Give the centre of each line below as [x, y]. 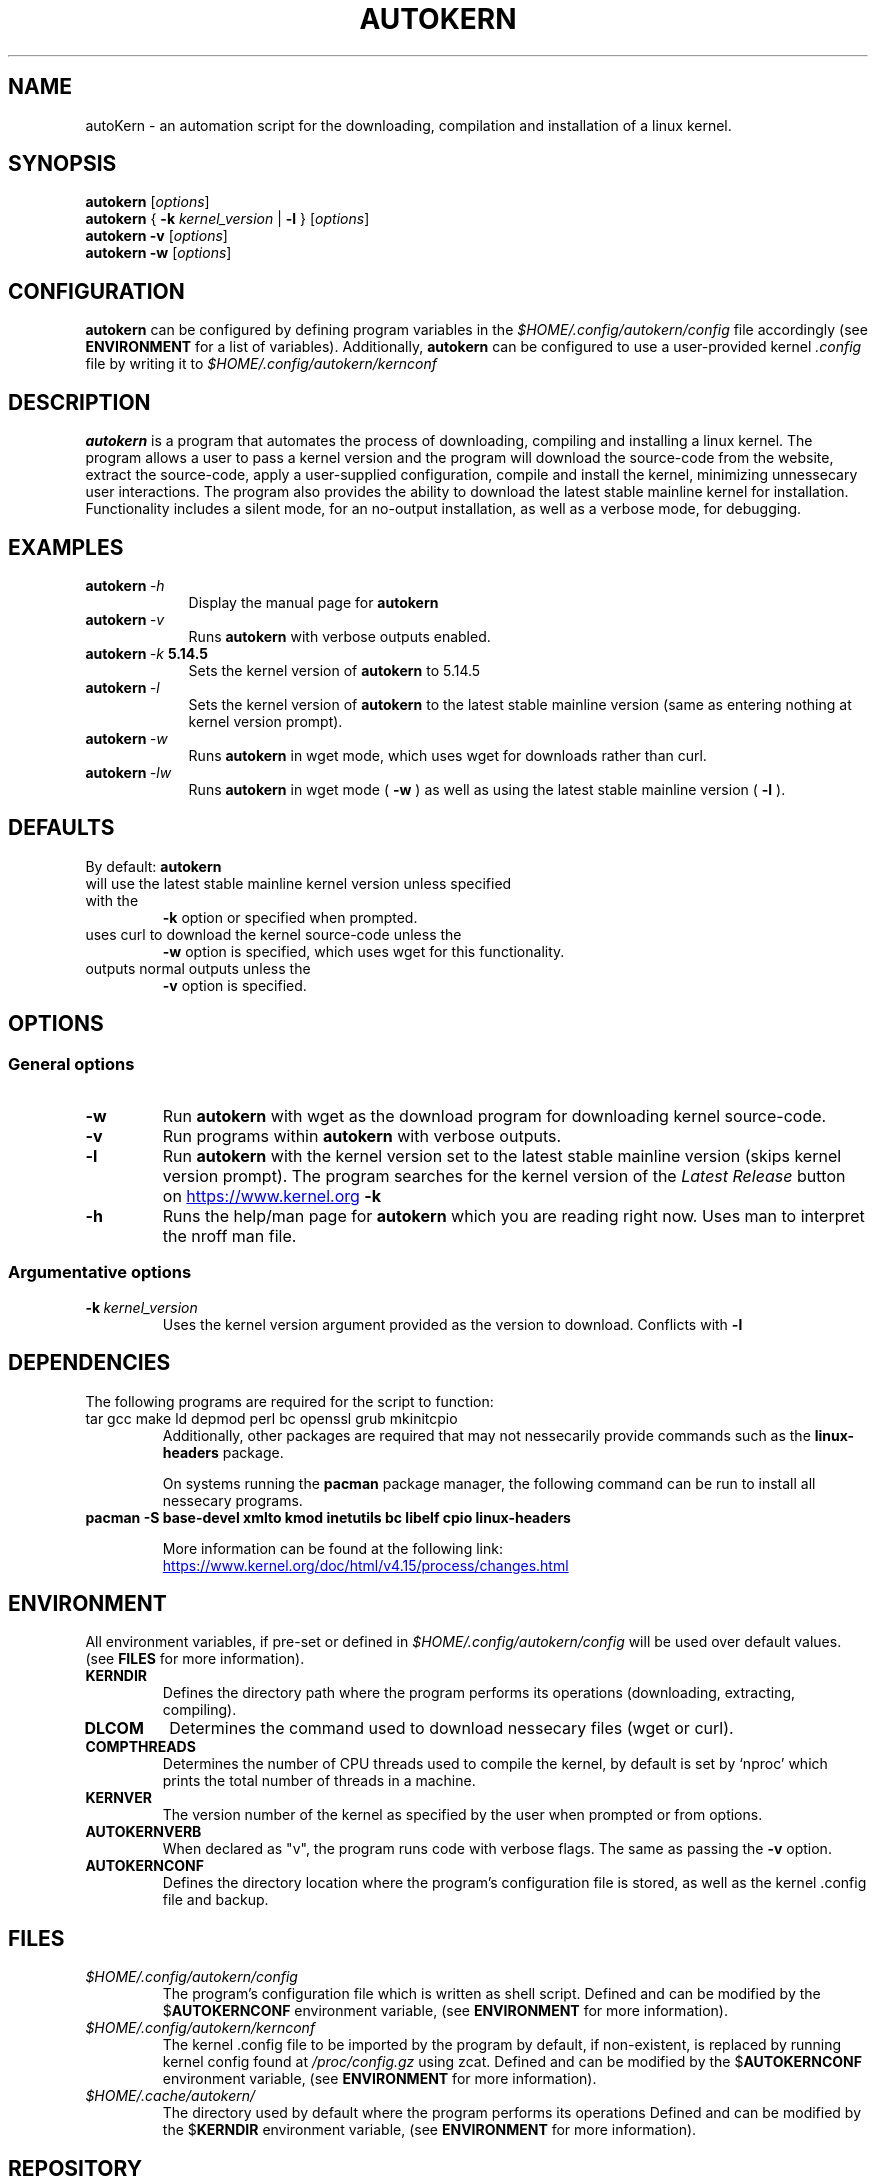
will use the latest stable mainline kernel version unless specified [298, 883]
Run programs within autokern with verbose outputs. [362, 1136]
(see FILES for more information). [195, 1659]
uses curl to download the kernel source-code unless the [273, 934]
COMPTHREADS [140, 1747]
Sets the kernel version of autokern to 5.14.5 [334, 670]
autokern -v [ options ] [156, 236]
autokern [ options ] [147, 202]
